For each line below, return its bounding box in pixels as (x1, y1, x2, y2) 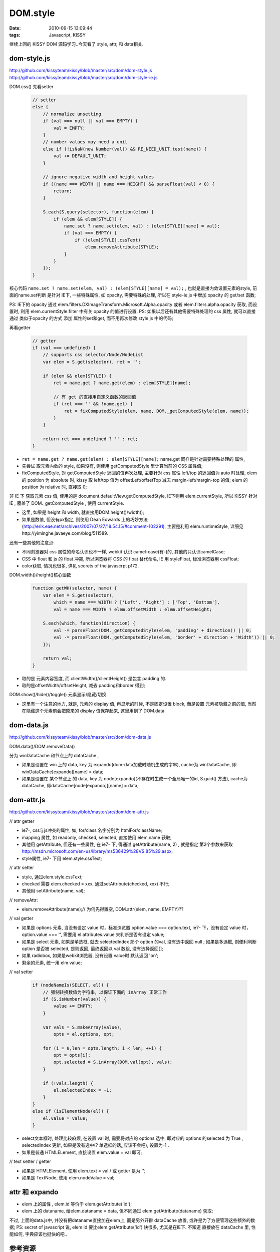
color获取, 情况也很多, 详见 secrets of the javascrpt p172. (22, 563, 139, 568)
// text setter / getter (9, 1158, 51, 1164)
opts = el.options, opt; (53, 1031, 115, 1037)
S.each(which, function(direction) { (43, 620, 136, 626)
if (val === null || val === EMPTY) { (43, 118, 138, 124)
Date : (9, 25, 21, 31)
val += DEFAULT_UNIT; (53, 153, 107, 159)
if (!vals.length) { (43, 1080, 94, 1086)
